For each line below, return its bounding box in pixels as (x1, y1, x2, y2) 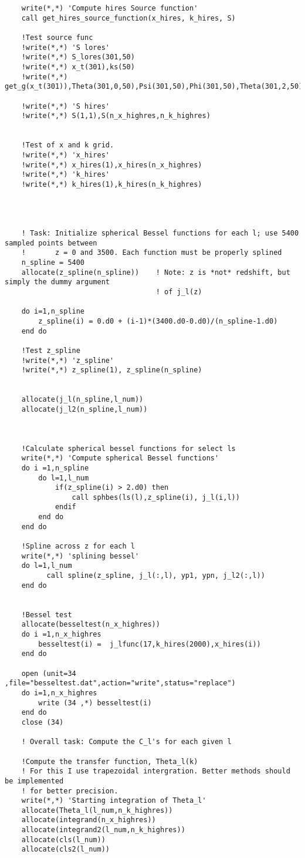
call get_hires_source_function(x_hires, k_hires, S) (21, 14, 236, 22)
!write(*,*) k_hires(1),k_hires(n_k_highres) (21, 180, 202, 189)
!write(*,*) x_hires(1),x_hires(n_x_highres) (21, 160, 202, 169)
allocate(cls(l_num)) (21, 835, 106, 844)
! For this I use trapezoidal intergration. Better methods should (21, 767, 290, 776)
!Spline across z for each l (21, 542, 135, 551)
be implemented (5, 776, 64, 785)
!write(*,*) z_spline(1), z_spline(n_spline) (21, 366, 202, 375)
